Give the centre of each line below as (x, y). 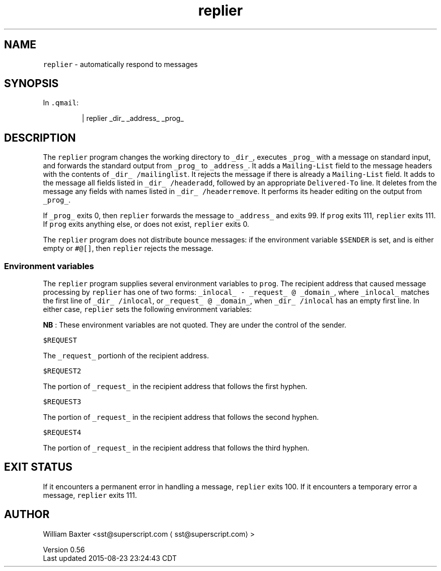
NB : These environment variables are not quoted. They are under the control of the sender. (195, 325)
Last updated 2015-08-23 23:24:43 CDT (110, 558)
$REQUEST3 (62, 402)
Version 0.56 (64, 549)
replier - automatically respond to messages (120, 64)
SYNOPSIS (31, 84)
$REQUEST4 (62, 433)
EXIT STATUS (38, 467)
